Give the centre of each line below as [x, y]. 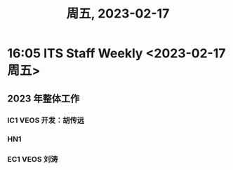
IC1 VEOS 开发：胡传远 [46, 120]
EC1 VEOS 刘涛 [33, 160]
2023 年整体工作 [44, 98]
